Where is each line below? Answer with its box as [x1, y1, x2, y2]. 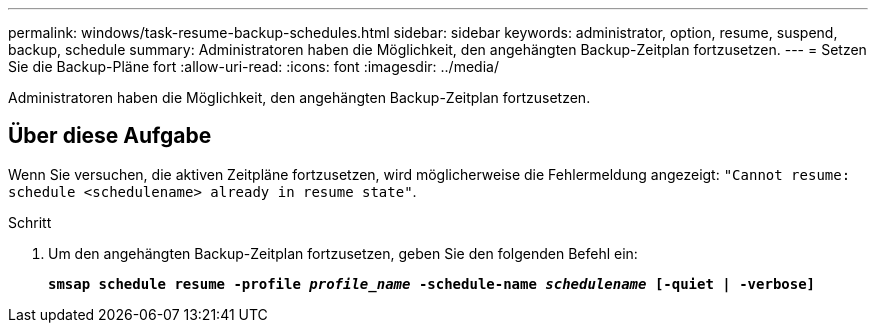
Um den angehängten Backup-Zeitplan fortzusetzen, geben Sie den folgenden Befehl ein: [48, 244, 638, 262]
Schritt [8, 213, 52, 231]
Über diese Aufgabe [8, 123, 212, 149]
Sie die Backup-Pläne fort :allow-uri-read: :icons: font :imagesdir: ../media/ [8, 58, 499, 75]
